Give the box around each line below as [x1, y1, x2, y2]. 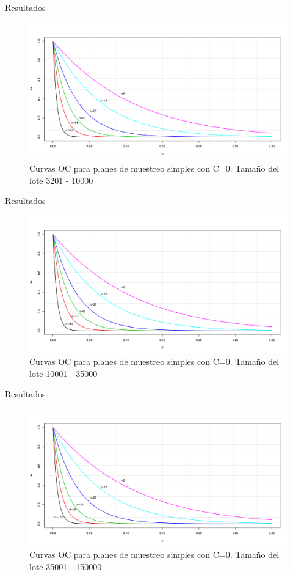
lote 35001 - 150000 [29, 560, 102, 573]
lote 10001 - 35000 [29, 367, 98, 379]
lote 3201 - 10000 [29, 174, 93, 186]
